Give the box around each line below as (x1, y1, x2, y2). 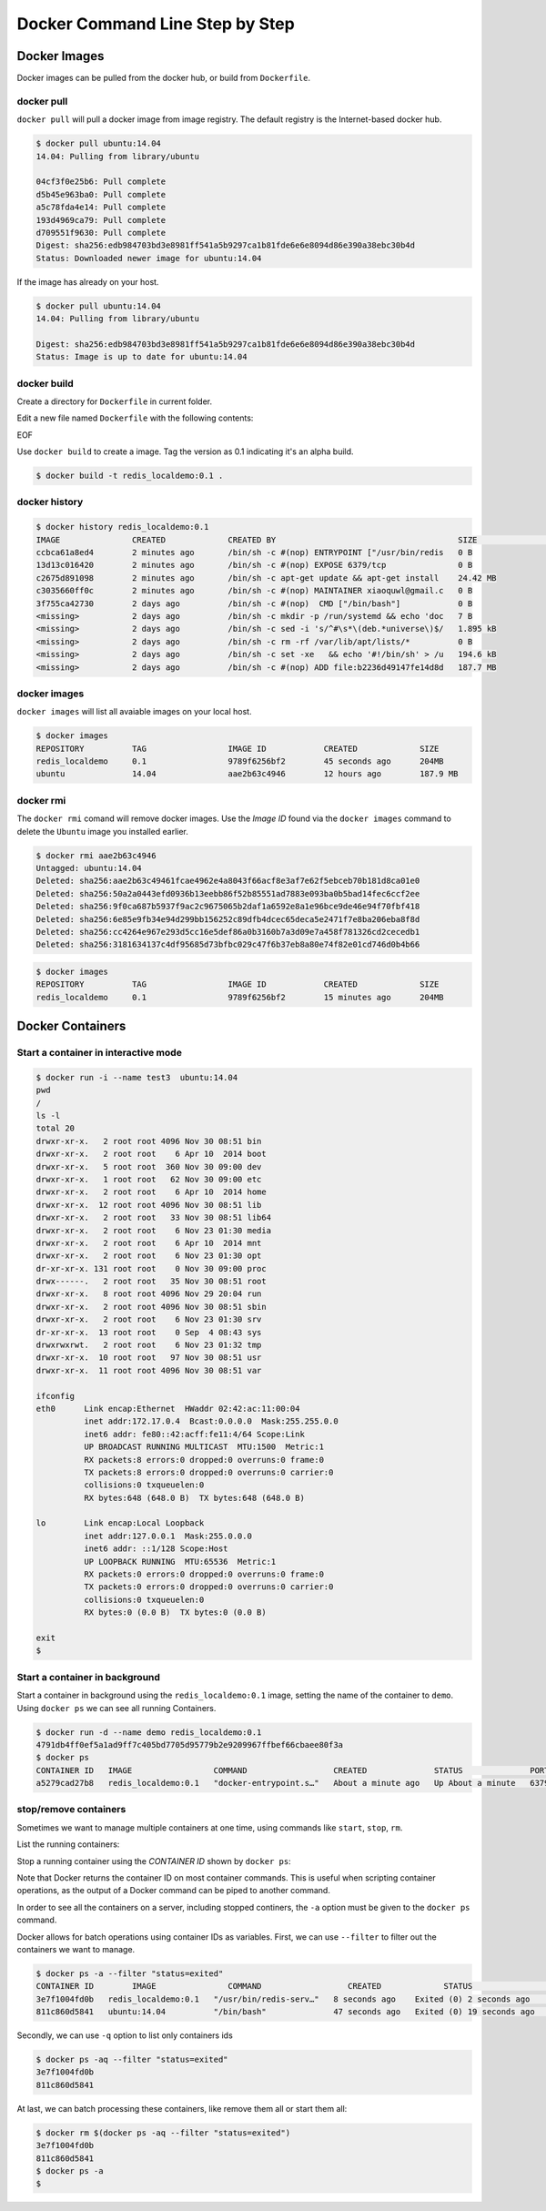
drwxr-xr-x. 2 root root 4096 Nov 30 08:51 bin (35, 1136, 262, 1146)
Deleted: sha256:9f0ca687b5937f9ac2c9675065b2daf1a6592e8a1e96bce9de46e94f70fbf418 (35, 901, 420, 912)
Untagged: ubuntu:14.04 (35, 863, 143, 873)
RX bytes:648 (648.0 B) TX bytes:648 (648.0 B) (83, 1493, 305, 1503)
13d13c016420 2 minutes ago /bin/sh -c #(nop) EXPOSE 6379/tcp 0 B (35, 560, 473, 571)
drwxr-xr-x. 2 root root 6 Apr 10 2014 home (35, 1187, 268, 1197)
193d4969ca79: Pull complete (35, 215, 167, 225)
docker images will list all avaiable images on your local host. (16, 706, 252, 717)
